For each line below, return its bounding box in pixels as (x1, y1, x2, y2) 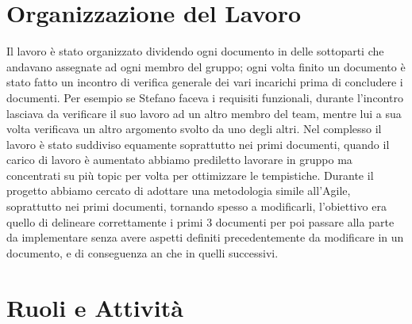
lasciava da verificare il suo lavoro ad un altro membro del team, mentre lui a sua (6, 105, 402, 121)
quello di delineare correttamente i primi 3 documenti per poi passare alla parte (6, 213, 395, 230)
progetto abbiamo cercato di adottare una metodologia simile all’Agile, (6, 182, 351, 199)
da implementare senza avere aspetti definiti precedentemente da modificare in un (6, 229, 404, 246)
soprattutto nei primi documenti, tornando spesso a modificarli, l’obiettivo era (6, 198, 387, 215)
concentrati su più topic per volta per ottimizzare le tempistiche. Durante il (6, 166, 374, 183)
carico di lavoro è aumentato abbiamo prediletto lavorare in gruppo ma (6, 151, 352, 168)
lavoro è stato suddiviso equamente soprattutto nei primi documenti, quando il (6, 135, 390, 152)
